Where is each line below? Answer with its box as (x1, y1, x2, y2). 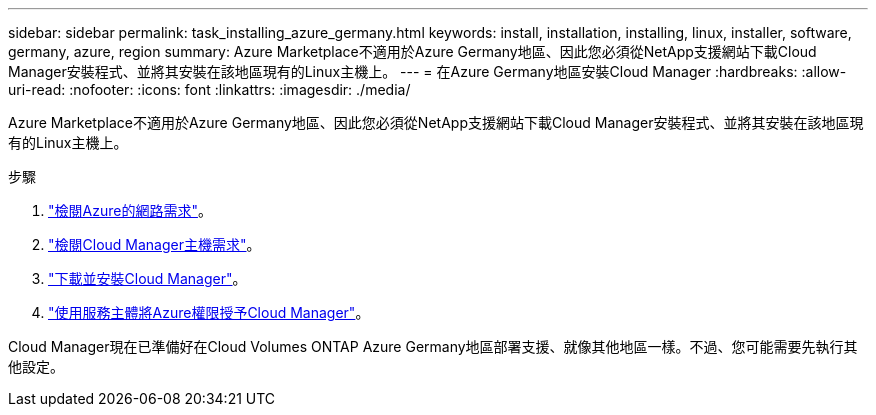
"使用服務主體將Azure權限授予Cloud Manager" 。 (48, 304, 370, 321)
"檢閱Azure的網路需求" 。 (48, 202, 212, 219)
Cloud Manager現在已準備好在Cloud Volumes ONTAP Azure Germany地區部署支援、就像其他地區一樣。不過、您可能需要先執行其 (8, 338, 858, 355)
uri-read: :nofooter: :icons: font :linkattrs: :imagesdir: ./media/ (8, 81, 411, 98)
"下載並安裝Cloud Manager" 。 (48, 270, 247, 287)
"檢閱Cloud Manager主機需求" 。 (48, 236, 261, 253)
